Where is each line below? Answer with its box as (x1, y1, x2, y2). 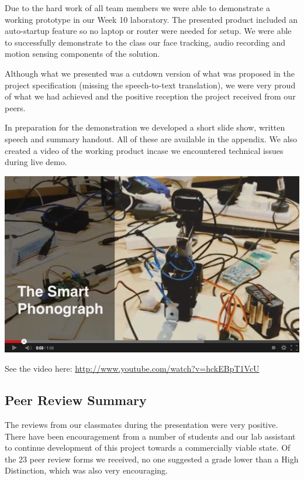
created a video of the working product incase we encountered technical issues (5, 144, 284, 156)
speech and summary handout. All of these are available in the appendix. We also (5, 132, 298, 145)
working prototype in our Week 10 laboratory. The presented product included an (5, 13, 298, 25)
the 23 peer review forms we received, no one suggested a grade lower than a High (5, 452, 299, 465)
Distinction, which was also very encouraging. (5, 464, 168, 476)
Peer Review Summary (5, 391, 147, 409)
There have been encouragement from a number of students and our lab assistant (5, 430, 296, 442)
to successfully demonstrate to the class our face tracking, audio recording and (5, 36, 286, 48)
